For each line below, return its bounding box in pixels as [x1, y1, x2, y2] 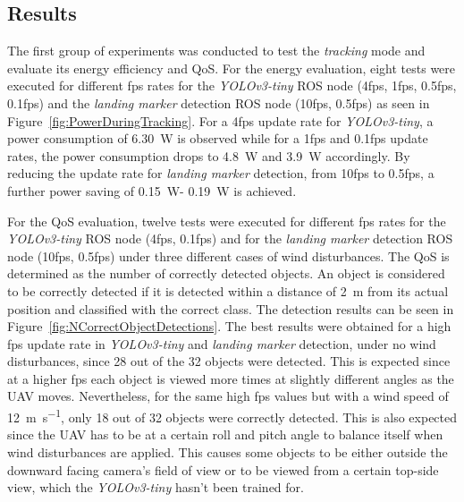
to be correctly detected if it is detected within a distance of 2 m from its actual [7, 281, 449, 300]
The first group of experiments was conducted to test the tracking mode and [7, 41, 426, 60]
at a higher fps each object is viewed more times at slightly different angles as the [7, 369, 454, 387]
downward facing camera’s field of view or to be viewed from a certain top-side [7, 460, 439, 479]
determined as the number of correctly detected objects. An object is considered [7, 264, 445, 283]
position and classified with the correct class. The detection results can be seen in [7, 299, 454, 318]
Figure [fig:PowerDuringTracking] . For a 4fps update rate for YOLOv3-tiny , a [7, 111, 434, 130]
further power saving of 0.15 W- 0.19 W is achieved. [7, 181, 297, 200]
